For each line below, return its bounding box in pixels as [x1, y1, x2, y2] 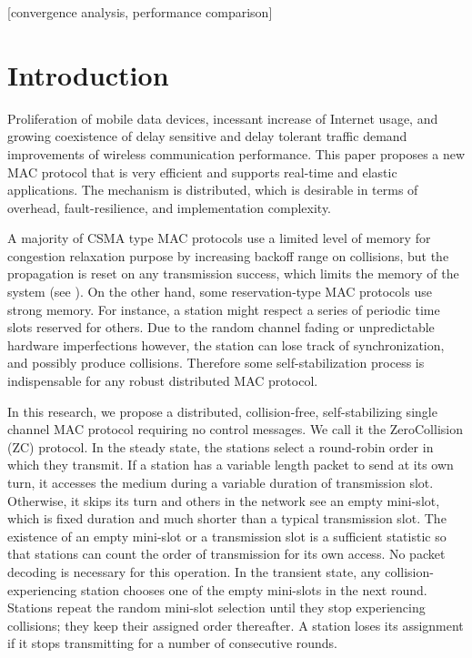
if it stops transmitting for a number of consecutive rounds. [7, 633, 338, 653]
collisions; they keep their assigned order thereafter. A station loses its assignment [7, 615, 464, 634]
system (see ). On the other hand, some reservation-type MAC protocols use [7, 282, 432, 301]
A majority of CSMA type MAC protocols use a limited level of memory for [7, 228, 431, 248]
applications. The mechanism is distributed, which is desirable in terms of [7, 180, 418, 199]
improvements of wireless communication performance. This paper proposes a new [7, 144, 466, 163]
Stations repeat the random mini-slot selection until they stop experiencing [7, 598, 426, 617]
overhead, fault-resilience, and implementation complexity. [7, 197, 332, 217]
